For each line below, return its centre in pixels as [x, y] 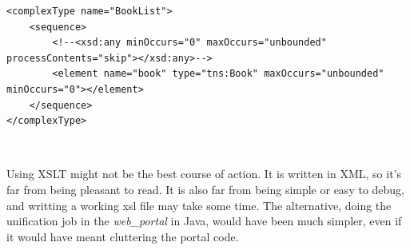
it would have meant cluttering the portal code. [123, 236]
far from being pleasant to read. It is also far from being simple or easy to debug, [206, 189]
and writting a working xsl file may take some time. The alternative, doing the [199, 205]
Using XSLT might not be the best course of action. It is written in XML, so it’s [204, 174]
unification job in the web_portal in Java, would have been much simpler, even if [204, 221]
